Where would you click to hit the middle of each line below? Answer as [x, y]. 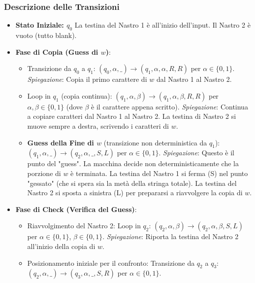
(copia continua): [87, 95]
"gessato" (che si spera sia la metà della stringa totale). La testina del [132, 183]
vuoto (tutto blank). [46, 35]
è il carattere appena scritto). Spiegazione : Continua [170, 106]
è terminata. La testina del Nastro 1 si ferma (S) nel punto [159, 173]
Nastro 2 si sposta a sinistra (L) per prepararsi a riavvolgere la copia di [135, 193]
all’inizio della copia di [61, 246]
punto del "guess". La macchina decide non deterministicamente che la [133, 163]
